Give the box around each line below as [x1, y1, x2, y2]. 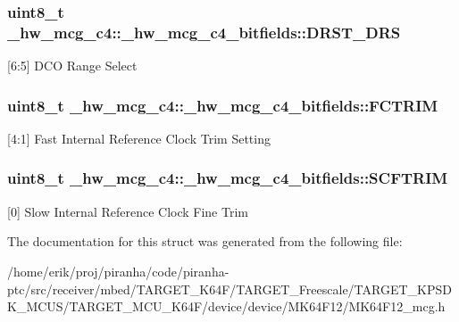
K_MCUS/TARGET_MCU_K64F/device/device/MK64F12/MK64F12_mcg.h [7, 297, 446, 316]
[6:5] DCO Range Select [7, 56, 138, 75]
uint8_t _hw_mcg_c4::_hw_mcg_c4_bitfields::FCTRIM [7, 94, 438, 116]
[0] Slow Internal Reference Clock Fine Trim [7, 202, 248, 220]
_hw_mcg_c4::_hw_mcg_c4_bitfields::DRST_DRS [7, 21, 401, 43]
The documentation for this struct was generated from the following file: [7, 232, 403, 251]
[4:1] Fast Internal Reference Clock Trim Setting [7, 128, 271, 147]
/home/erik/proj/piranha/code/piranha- [7, 261, 229, 280]
